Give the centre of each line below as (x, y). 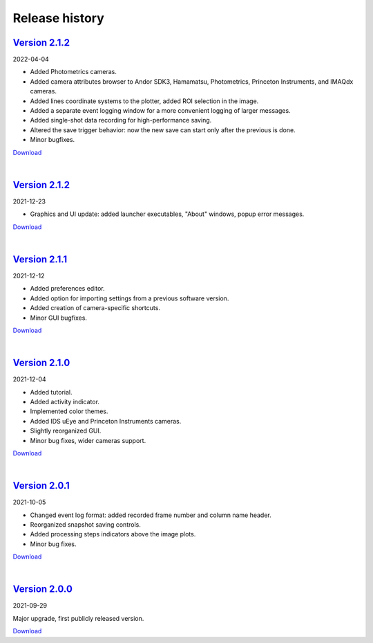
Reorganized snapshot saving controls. (85, 525)
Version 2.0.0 (42, 589)
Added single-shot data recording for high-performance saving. (121, 120)
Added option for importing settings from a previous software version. (130, 298)
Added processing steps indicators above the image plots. (113, 534)
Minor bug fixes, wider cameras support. (88, 440)
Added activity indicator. (65, 401)
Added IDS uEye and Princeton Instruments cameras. (106, 421)
